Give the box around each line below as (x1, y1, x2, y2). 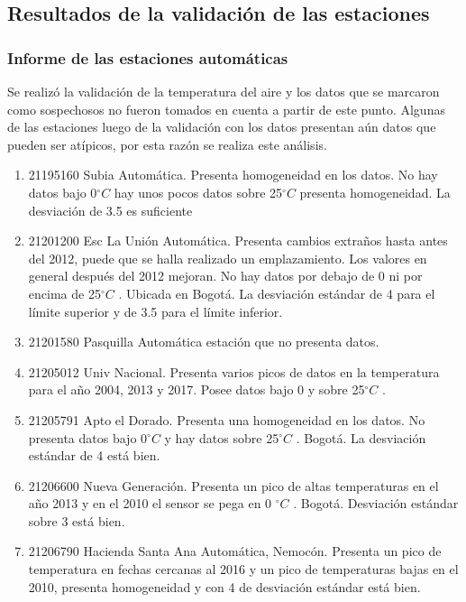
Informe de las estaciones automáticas (7, 46, 288, 69)
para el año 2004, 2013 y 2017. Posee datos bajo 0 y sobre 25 (28, 380, 365, 399)
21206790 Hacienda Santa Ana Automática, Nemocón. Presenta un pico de (28, 542, 442, 560)
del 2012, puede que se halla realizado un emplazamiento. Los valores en (28, 248, 427, 267)
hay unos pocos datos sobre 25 (114, 182, 283, 201)
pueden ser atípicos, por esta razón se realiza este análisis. (7, 134, 327, 153)
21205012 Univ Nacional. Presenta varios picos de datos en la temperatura (28, 362, 440, 381)
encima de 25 (28, 283, 101, 302)
